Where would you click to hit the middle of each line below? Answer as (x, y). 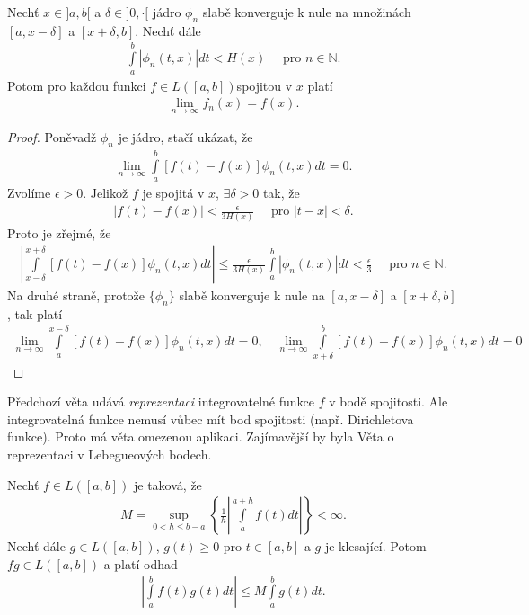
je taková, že (168, 484)
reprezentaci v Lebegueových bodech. (110, 454)
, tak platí (35, 313)
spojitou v (264, 85)
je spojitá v (173, 193)
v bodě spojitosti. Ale (388, 401)
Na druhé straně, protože (76, 295)
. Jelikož (106, 193)
